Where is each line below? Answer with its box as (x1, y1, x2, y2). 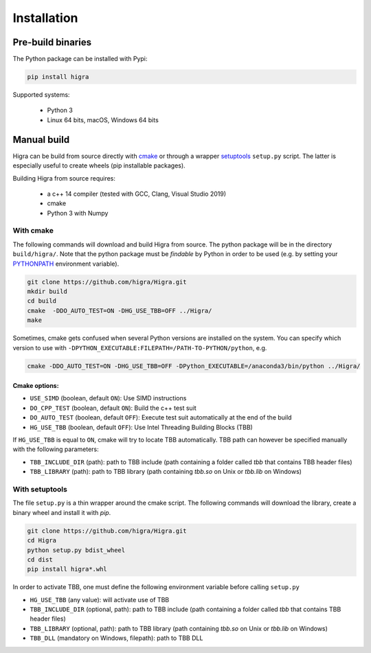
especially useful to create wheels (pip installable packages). (12, 161, 185, 170)
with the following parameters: (12, 445, 99, 453)
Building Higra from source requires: (12, 174, 116, 182)
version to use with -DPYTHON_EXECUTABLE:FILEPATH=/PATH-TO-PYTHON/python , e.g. (12, 343, 267, 352)
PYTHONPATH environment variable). (12, 260, 120, 268)
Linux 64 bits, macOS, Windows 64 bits (47, 115, 159, 124)
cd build (27, 297, 57, 305)
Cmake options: (12, 382, 59, 390)
